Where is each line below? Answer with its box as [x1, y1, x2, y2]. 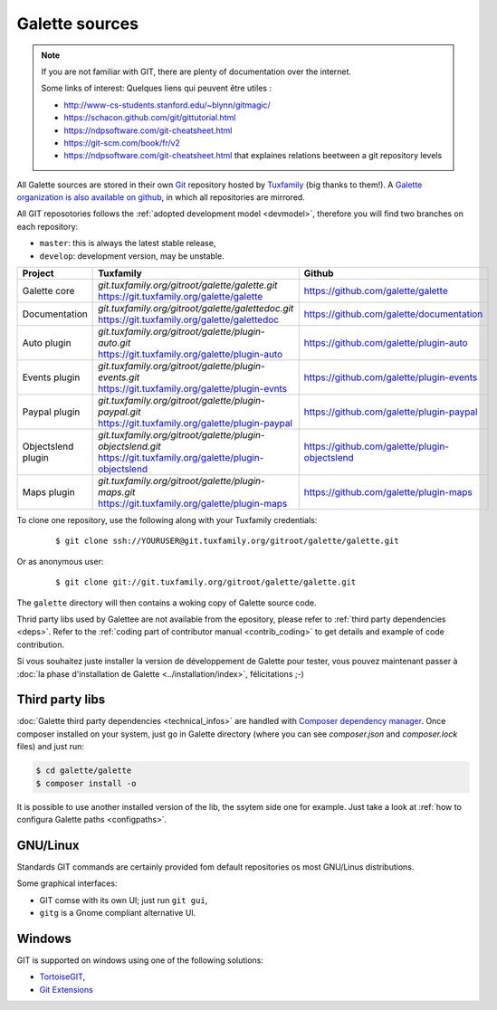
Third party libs [16, 692, 106, 708]
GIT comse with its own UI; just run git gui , [39, 894, 208, 905]
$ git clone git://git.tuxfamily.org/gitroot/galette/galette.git [55, 577, 357, 587]
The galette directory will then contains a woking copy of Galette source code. [16, 597, 317, 608]
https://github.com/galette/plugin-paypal [303, 405, 478, 418]
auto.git [98, 337, 131, 349]
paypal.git [98, 405, 141, 418]
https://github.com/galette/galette [303, 285, 448, 298]
